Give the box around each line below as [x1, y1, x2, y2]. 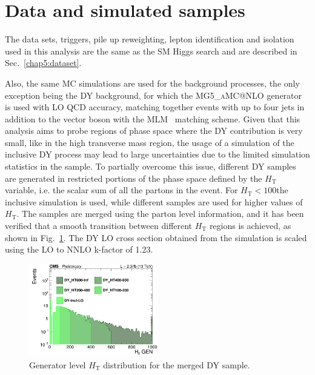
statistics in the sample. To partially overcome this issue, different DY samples [5, 160, 296, 173]
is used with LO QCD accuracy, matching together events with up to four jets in [5, 101, 305, 113]
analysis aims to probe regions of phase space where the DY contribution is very [5, 124, 303, 137]
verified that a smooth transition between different [5, 219, 193, 232]
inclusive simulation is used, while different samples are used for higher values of [5, 195, 303, 208]
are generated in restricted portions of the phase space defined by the [5, 171, 262, 184]
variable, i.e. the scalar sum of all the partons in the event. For [5, 184, 238, 196]
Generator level [29, 358, 86, 371]
